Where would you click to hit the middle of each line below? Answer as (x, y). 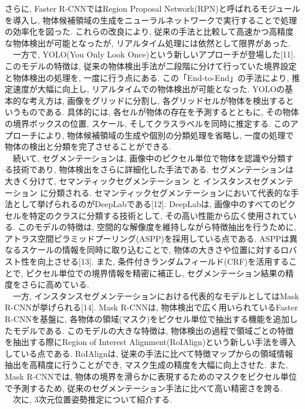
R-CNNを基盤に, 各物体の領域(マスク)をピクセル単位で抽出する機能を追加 (147, 319)
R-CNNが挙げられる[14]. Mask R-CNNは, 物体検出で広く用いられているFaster (151, 307)
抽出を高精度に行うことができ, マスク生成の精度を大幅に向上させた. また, (146, 365)
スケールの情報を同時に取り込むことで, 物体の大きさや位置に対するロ (155, 250)
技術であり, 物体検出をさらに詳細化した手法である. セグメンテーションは (153, 169)
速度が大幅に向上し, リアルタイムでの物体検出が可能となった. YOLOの (149, 89)
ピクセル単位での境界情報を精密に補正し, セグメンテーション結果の (156, 273)
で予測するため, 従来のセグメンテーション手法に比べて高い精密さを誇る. (144, 388)
